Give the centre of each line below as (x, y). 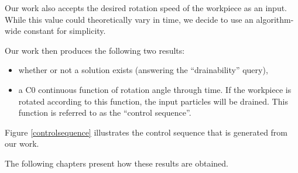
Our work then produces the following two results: (95, 50)
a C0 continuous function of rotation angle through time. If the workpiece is (155, 89)
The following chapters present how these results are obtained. (117, 163)
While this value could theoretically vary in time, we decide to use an (129, 19)
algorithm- (275, 19)
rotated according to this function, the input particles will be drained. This (153, 101)
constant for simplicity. (65, 31)
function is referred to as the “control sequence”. (105, 113)
